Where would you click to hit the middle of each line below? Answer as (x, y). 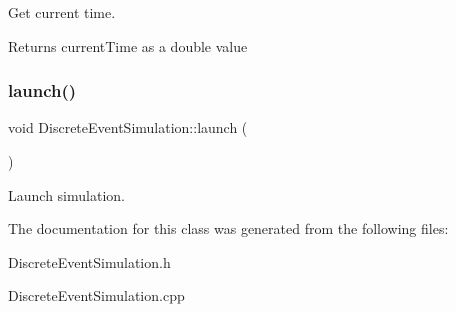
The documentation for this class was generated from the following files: (228, 228)
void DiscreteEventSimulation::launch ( (128, 127)
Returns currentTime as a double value (128, 45)
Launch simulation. (66, 194)
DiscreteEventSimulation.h (89, 261)
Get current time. (62, 12)
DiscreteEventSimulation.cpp (96, 295)
